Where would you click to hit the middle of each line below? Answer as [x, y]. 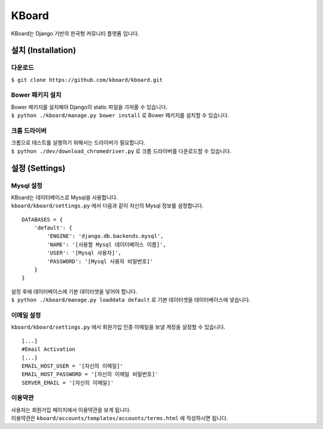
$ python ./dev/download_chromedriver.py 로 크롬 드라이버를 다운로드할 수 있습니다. [121, 151]
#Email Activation [49, 349]
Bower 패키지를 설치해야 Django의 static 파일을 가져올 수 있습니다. [89, 107]
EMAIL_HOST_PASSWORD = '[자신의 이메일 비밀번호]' [90, 374]
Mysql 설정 [27, 185]
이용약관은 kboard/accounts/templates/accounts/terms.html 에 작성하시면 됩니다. [120, 418]
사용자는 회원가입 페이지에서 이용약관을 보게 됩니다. [71, 410]
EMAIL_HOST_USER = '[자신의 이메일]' [73, 366]
